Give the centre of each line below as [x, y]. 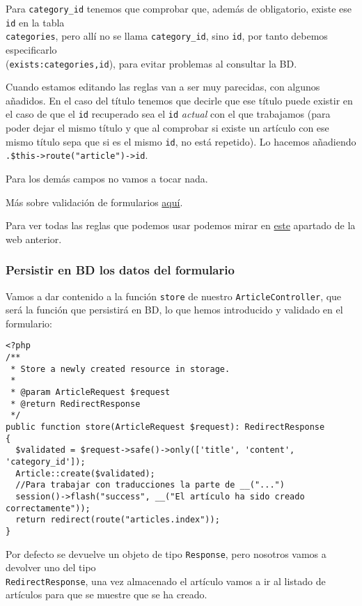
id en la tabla [35, 22]
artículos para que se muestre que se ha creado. [107, 595]
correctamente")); [48, 508]
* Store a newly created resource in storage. [120, 369]
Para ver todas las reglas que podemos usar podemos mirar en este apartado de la [181, 225]
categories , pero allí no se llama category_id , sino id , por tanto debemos [167, 36]
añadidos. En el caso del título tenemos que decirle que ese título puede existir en [179, 100]
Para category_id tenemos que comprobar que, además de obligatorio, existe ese [179, 8]
